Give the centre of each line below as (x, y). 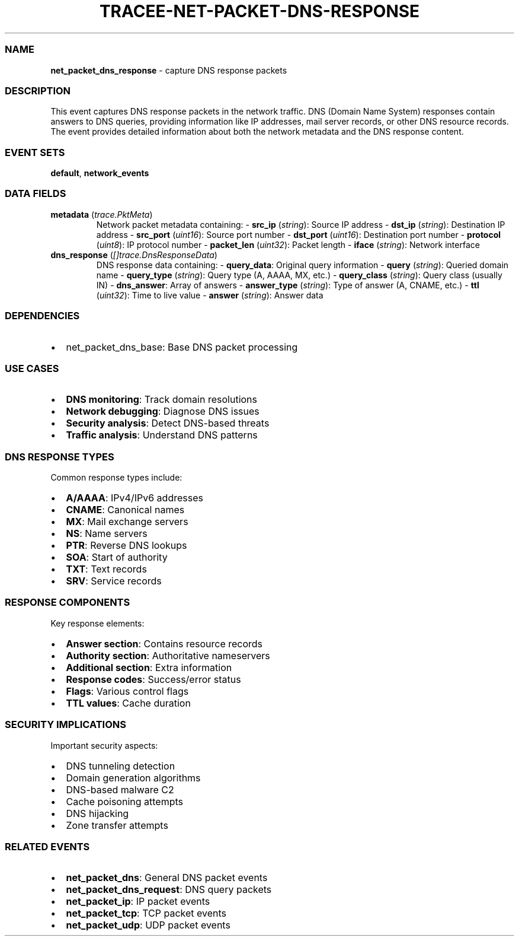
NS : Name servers (107, 533)
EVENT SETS (35, 152)
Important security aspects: (104, 745)
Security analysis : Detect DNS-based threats (168, 423)
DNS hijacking (97, 813)
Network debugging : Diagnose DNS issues (163, 411)
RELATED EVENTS (47, 846)
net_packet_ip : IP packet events (138, 902)
